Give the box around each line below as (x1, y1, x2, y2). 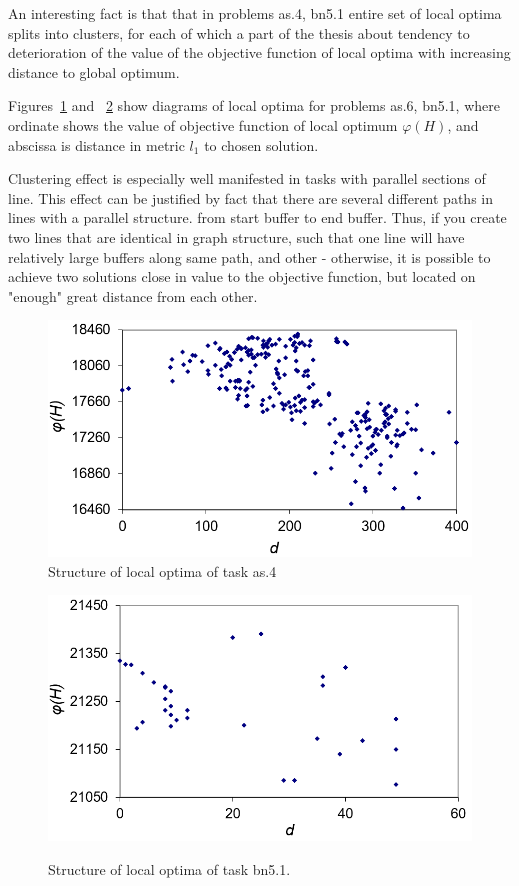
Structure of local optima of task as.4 (48, 560, 277, 581)
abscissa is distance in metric (8, 134, 185, 155)
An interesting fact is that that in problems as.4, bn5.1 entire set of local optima (8, 3, 502, 23)
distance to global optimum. (8, 61, 180, 82)
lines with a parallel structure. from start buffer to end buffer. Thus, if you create (8, 207, 507, 228)
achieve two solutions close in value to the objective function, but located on (8, 266, 476, 287)
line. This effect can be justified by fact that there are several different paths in (8, 187, 493, 208)
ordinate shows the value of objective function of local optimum (8, 114, 398, 135)
